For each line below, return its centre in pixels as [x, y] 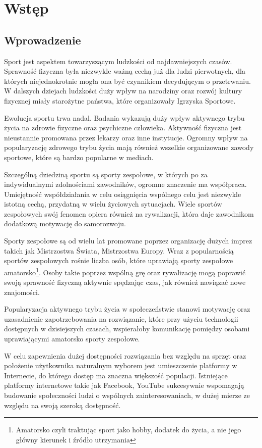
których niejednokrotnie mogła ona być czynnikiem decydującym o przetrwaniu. [127, 81]
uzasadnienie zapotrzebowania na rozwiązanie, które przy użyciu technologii [121, 318]
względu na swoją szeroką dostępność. [62, 405]
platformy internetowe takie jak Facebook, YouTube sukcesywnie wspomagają [124, 385]
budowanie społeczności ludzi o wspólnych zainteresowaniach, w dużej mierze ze [127, 395]
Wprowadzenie [43, 40]
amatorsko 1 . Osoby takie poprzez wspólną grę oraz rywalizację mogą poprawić [125, 271]
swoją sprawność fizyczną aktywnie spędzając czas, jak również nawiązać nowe [125, 282]
